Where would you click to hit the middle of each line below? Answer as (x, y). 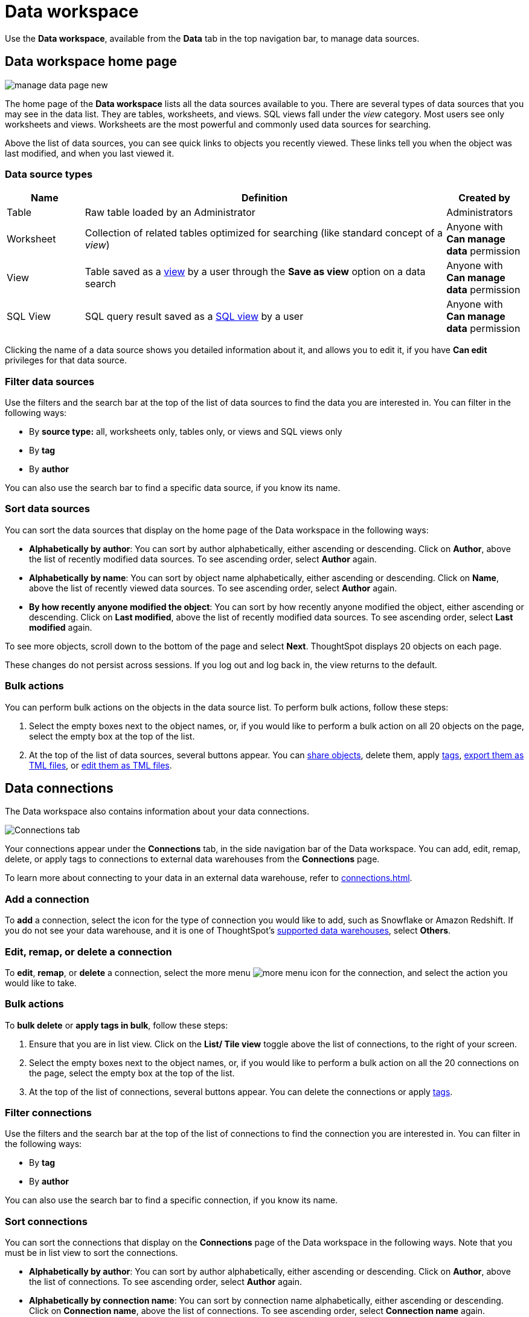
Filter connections (49, 1113)
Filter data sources (50, 381)
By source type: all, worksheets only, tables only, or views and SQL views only (186, 432)
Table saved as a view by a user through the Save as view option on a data (255, 272)
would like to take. (41, 983)
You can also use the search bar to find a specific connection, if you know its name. (172, 1200)
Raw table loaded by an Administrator (170, 213)
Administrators (480, 213)
